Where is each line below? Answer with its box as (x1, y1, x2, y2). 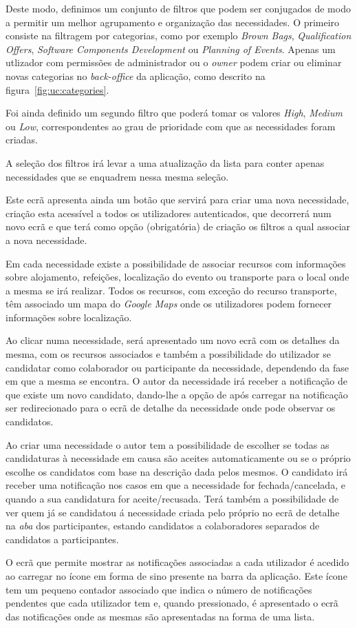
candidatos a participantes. (6, 531, 119, 546)
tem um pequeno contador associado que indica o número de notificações (6, 582, 312, 596)
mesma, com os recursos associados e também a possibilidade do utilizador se (6, 347, 331, 361)
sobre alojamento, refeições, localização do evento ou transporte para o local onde (6, 270, 349, 284)
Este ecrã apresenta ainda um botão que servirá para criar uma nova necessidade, (6, 192, 349, 207)
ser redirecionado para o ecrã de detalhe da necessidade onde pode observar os (6, 401, 336, 415)
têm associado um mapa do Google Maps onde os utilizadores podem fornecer (6, 296, 332, 311)
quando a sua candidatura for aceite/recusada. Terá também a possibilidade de (6, 492, 339, 505)
